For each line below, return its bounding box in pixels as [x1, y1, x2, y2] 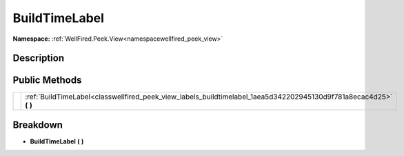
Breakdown [12, 119, 63, 130]
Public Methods [12, 75, 82, 86]
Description [12, 52, 65, 64]
